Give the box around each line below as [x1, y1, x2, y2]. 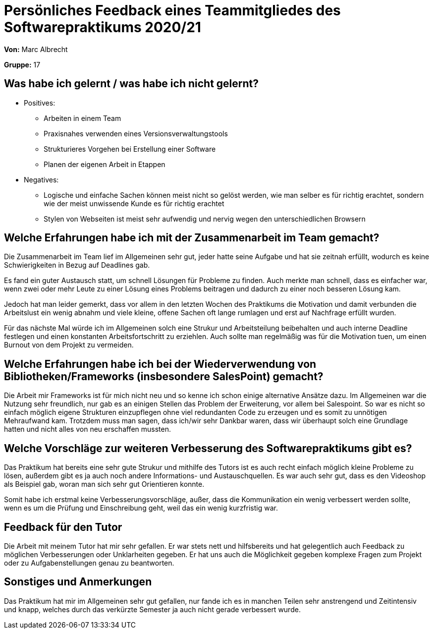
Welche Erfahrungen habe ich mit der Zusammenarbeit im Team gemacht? [4, 231, 379, 244]
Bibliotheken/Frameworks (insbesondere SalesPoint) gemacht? [4, 370, 324, 383]
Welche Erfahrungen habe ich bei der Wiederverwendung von [4, 357, 317, 370]
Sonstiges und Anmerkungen [4, 575, 152, 588]
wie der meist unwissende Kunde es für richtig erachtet [44, 199, 224, 208]
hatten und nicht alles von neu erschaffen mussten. [4, 425, 171, 434]
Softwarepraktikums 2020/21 [4, 19, 201, 36]
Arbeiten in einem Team [44, 114, 121, 122]
